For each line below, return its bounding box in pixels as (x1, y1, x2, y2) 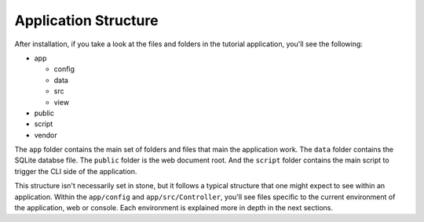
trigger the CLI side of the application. (14, 166, 137, 176)
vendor (34, 130, 58, 140)
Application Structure (14, 12, 159, 29)
